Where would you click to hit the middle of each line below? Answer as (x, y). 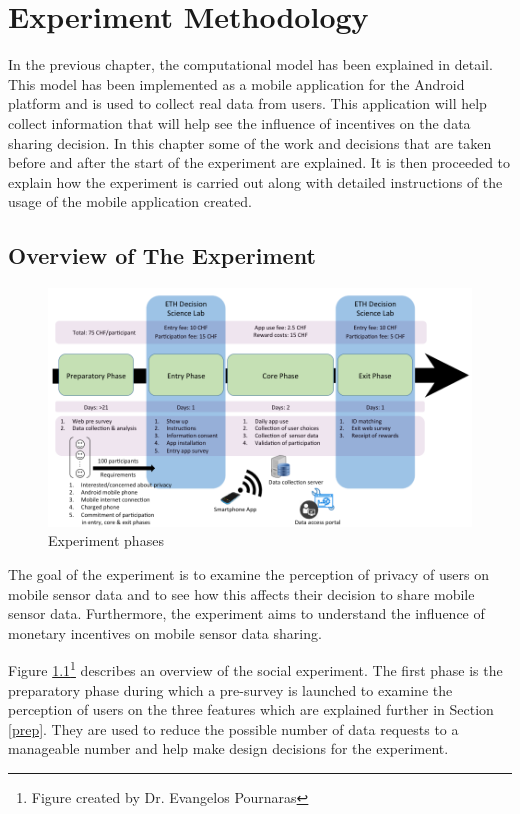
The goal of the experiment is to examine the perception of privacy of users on (249, 573)
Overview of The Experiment (162, 255)
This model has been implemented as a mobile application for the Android (236, 83)
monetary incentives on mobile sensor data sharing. (165, 632)
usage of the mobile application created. (130, 201)
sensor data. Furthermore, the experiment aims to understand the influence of (246, 613)
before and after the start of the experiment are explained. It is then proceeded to (259, 162)
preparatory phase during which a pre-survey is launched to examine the (230, 689)
